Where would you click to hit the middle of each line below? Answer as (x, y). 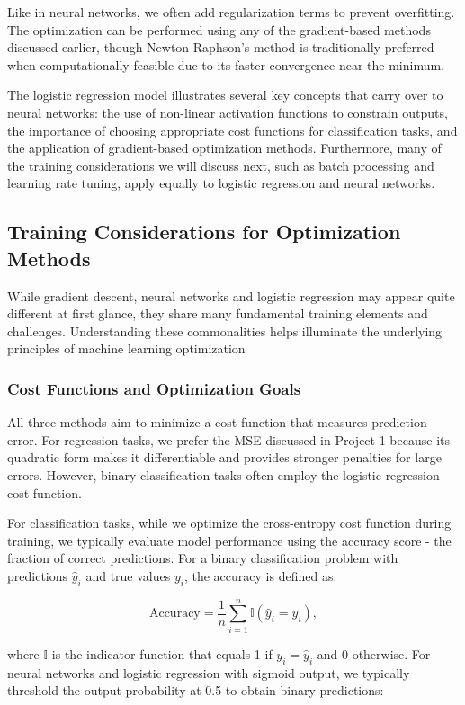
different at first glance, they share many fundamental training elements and (218, 313)
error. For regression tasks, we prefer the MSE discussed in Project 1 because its (228, 439)
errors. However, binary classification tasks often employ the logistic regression (224, 474)
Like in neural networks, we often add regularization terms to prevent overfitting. (231, 12)
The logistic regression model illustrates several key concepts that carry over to (225, 95)
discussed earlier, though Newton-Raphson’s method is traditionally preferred (221, 47)
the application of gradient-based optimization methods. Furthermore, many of (224, 148)
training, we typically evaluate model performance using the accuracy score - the (229, 540)
